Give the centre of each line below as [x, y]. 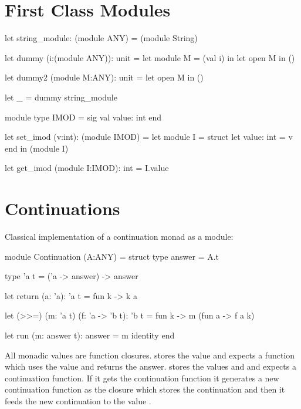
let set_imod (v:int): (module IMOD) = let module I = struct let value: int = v [149, 137]
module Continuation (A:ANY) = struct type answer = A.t [112, 256]
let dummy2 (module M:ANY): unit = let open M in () [104, 77]
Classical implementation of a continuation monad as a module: [119, 236]
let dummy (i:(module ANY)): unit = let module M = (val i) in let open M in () [150, 57]
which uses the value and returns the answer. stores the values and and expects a [150, 366]
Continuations [62, 208]
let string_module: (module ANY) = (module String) [101, 38]
